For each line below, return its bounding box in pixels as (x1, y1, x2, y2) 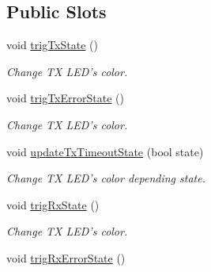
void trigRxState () (6, 196, 100, 213)
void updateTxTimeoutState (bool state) (6, 143, 204, 159)
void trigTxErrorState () (6, 90, 124, 106)
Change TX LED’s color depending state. (6, 170, 205, 186)
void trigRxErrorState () (6, 249, 126, 266)
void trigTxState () (6, 36, 98, 53)
